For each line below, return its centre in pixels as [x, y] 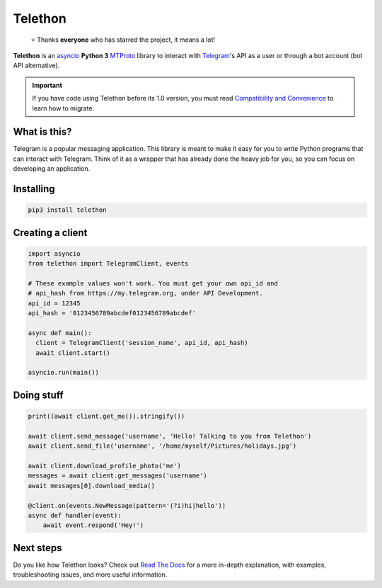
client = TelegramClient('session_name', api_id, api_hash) [142, 343]
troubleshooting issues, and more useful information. [90, 575]
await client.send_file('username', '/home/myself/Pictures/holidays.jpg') [162, 446]
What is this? [42, 132]
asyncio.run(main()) [63, 373]
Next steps [37, 548]
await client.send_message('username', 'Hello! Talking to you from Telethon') [170, 436]
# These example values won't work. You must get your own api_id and [153, 283]
